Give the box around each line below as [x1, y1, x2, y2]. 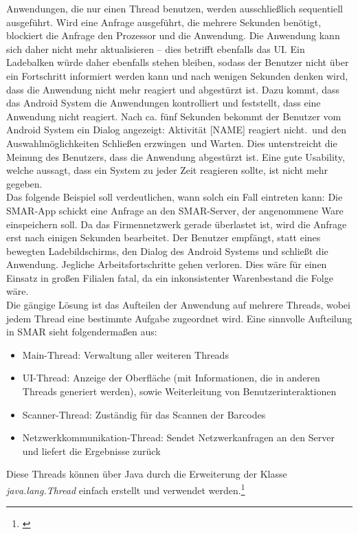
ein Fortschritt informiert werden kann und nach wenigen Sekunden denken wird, [6, 68, 348, 82]
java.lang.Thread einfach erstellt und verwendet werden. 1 [6, 481, 245, 497]
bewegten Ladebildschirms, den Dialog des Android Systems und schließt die [6, 243, 328, 258]
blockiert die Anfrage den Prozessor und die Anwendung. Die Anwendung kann [6, 28, 340, 43]
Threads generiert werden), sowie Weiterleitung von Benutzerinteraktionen [22, 384, 337, 399]
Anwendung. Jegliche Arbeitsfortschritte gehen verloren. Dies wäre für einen [6, 257, 327, 271]
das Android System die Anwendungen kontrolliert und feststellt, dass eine [6, 96, 321, 110]
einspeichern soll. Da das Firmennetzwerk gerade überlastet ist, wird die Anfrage [6, 216, 347, 231]
